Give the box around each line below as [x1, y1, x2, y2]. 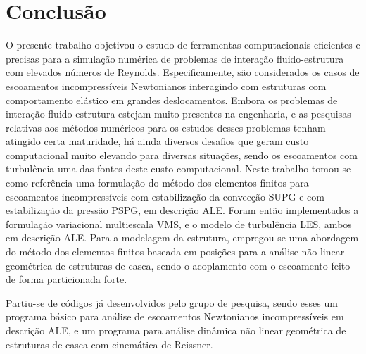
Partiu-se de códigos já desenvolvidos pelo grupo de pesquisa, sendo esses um [6, 295, 338, 310]
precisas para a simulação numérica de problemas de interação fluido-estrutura [6, 51, 344, 65]
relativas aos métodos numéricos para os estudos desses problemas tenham [6, 120, 326, 134]
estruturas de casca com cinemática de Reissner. [6, 336, 213, 351]
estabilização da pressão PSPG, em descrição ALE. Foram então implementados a [6, 203, 359, 217]
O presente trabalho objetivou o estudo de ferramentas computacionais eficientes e [6, 37, 360, 52]
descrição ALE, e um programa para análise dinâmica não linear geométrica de [6, 323, 346, 337]
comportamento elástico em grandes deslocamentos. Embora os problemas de [6, 92, 338, 107]
